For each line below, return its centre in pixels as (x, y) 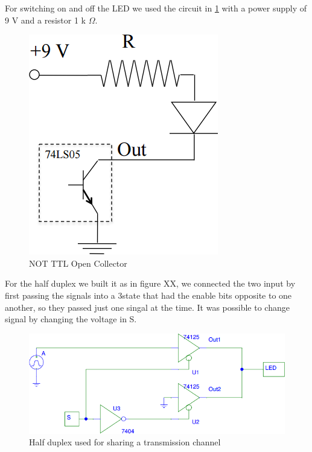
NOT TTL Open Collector (78, 263)
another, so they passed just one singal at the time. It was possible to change (147, 307)
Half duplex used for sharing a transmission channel (125, 442)
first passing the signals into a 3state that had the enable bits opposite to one (148, 295)
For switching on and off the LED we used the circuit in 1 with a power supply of (156, 8)
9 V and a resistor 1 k (45, 20)
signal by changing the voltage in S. (71, 319)
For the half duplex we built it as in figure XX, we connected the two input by (150, 283)
